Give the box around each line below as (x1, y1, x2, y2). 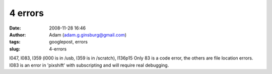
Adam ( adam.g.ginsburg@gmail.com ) (49, 31, 127, 37)
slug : (9, 45, 20, 52)
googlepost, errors (49, 39, 88, 45)
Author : (9, 31, 26, 37)
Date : (9, 25, 21, 31)
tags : (9, 39, 21, 45)
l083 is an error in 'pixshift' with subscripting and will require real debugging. (9, 62, 169, 68)
